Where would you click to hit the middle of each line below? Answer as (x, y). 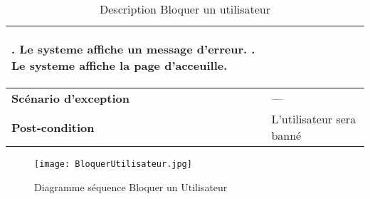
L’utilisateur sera (314, 119)
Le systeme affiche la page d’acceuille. (120, 65)
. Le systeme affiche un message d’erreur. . (133, 49)
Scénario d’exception (71, 98)
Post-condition (53, 127)
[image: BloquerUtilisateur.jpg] (113, 164)
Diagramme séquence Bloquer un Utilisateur (131, 187)
